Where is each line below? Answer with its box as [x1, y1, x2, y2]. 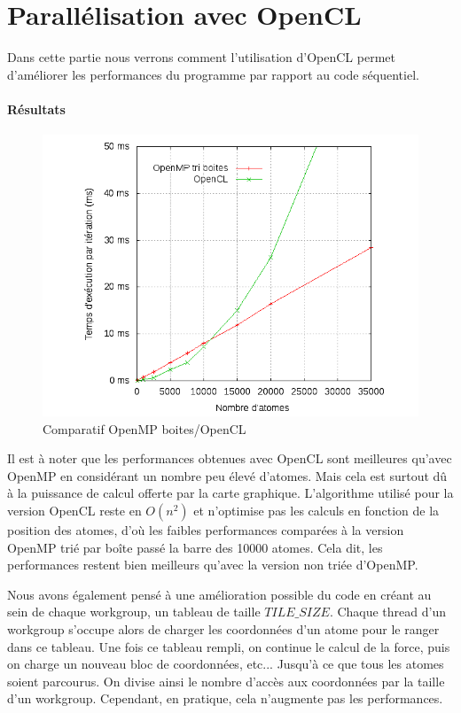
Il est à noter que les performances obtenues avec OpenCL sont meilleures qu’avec [7, 449, 452, 468]
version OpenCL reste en [7, 501, 142, 520]
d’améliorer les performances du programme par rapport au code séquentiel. [7, 65, 419, 83]
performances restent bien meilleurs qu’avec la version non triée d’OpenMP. [7, 555, 418, 574]
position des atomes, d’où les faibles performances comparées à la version [7, 521, 404, 539]
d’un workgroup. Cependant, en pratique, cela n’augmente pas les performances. [7, 689, 443, 708]
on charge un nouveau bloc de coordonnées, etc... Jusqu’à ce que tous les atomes [7, 655, 444, 673]
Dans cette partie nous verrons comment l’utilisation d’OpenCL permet [7, 48, 395, 66]
